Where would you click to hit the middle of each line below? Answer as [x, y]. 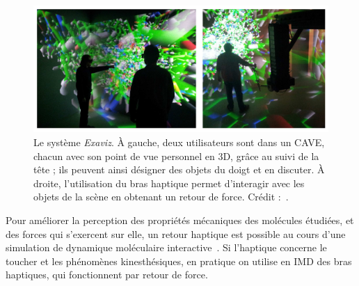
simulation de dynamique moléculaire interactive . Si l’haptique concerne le [166, 247]
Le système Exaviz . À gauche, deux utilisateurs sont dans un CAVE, [179, 142]
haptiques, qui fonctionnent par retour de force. [107, 275]
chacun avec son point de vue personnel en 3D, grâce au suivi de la [176, 156]
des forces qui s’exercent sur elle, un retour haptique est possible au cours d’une [176, 233]
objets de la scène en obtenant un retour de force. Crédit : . [161, 197]
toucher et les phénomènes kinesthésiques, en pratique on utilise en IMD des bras [179, 261]
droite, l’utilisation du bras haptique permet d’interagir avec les [169, 183]
